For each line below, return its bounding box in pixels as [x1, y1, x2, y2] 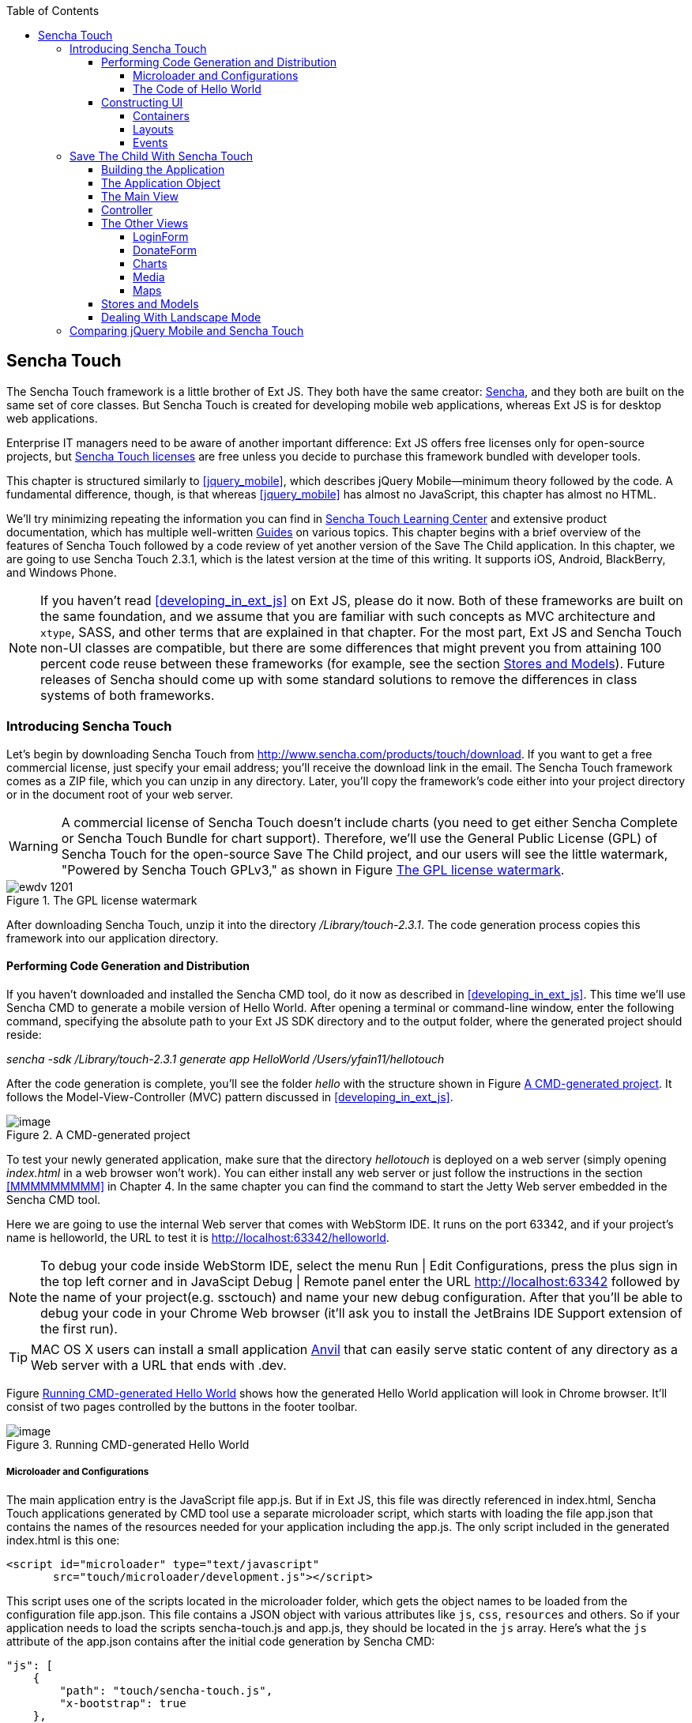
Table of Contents [6, 4, 100, 17]
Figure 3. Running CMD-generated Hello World [6, 1437, 250, 1451]
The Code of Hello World [133, 82, 261, 96]
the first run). [40, 1320, 118, 1337]
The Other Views [101, 216, 189, 230]
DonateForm [133, 243, 197, 257]
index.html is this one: [6, 1533, 120, 1547]
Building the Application [101, 163, 225, 176]
